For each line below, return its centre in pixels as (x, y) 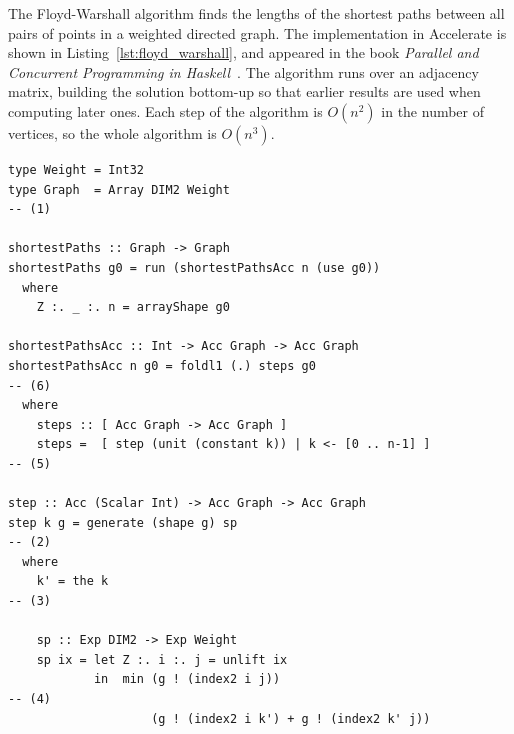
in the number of (433, 110)
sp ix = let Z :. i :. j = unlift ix (162, 659)
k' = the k (72, 581)
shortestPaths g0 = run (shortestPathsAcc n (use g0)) (194, 267)
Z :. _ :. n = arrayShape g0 (133, 307)
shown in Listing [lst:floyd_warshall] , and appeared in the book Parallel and (243, 52)
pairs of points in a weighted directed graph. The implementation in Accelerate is (257, 32)
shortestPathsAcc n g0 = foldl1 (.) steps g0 (162, 365)
